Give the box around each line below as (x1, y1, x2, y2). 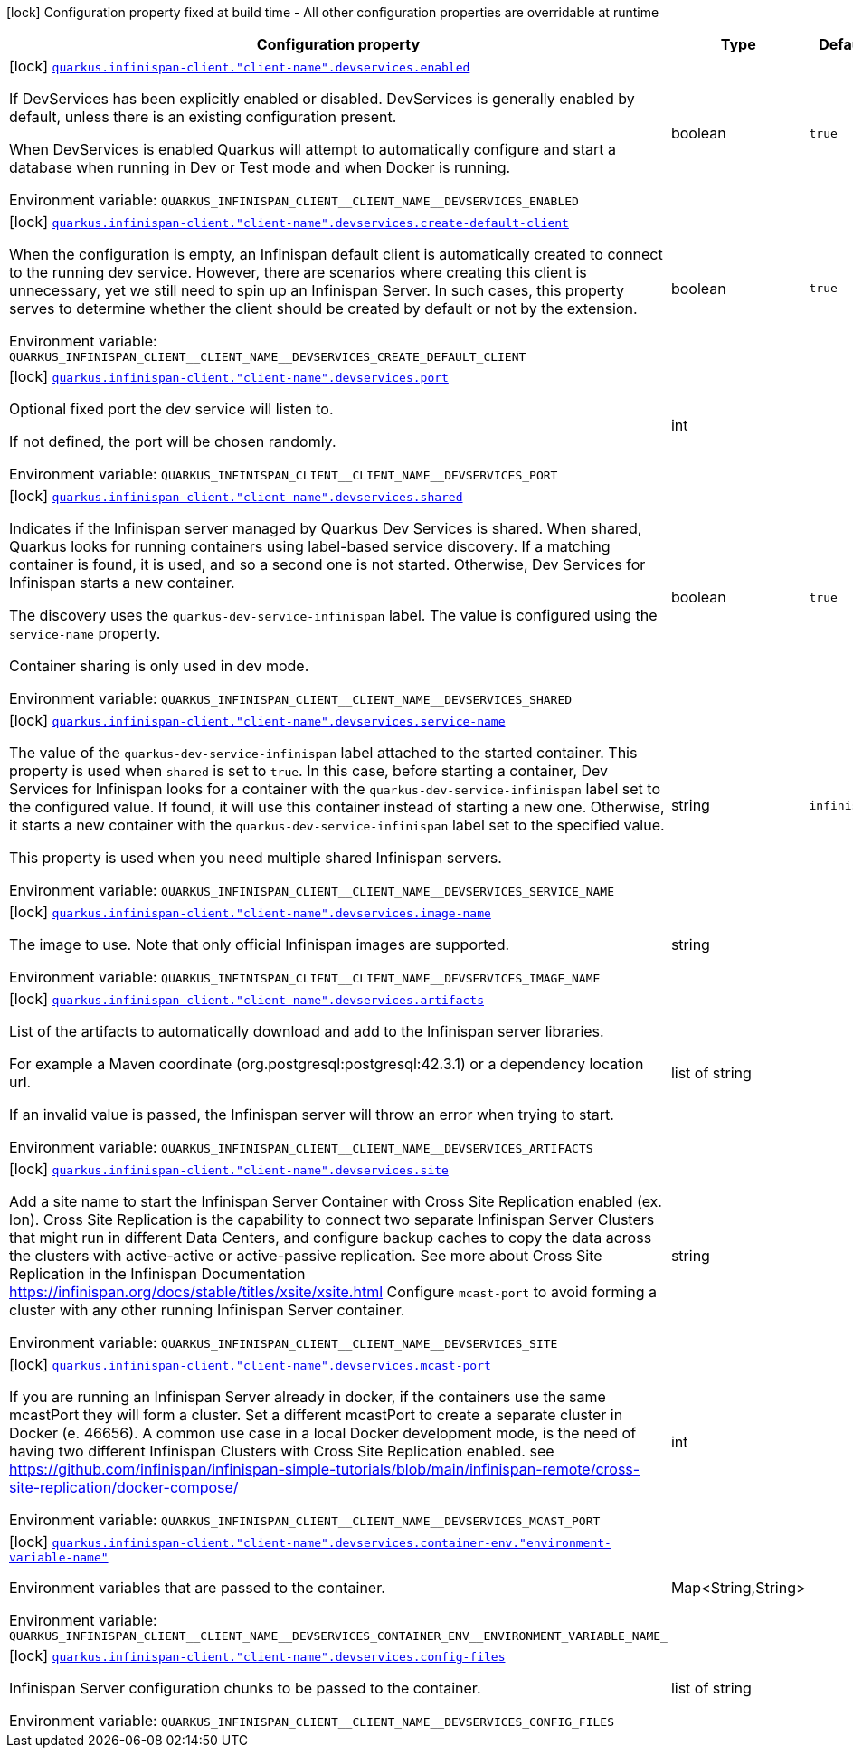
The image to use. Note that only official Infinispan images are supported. (9, 935, 510, 953)
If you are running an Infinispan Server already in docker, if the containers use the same (9, 1388, 606, 1406)
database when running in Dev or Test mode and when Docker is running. (9, 158, 511, 176)
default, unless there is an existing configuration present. (9, 108, 397, 126)
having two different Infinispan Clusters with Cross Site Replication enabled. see (9, 1442, 554, 1460)
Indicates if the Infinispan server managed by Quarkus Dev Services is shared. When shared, (9, 519, 642, 537)
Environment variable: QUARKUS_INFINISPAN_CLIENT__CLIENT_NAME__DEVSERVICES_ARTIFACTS (9, 1138, 593, 1156)
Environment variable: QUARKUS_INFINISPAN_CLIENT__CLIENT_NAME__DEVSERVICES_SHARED (9, 689, 573, 707)
